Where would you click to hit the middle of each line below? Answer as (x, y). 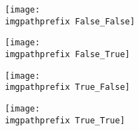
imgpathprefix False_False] (70, 21)
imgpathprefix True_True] (65, 120)
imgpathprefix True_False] (67, 87)
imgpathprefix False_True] (67, 54)
